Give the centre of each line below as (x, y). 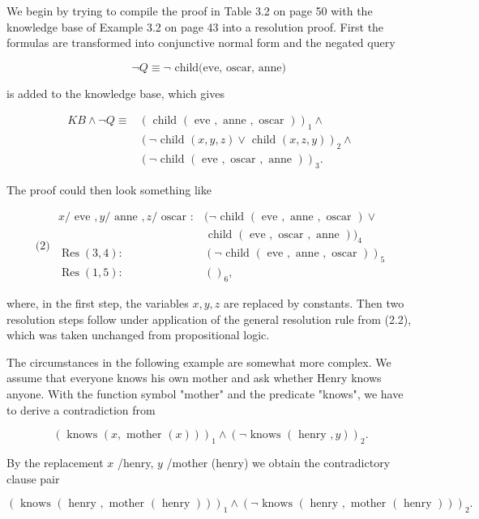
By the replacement (55, 462)
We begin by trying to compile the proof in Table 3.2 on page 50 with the (190, 11)
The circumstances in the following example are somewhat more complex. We (199, 362)
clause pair (33, 478)
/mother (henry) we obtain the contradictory (278, 462)
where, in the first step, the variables (98, 302)
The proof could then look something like (109, 189)
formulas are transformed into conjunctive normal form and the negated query (201, 43)
